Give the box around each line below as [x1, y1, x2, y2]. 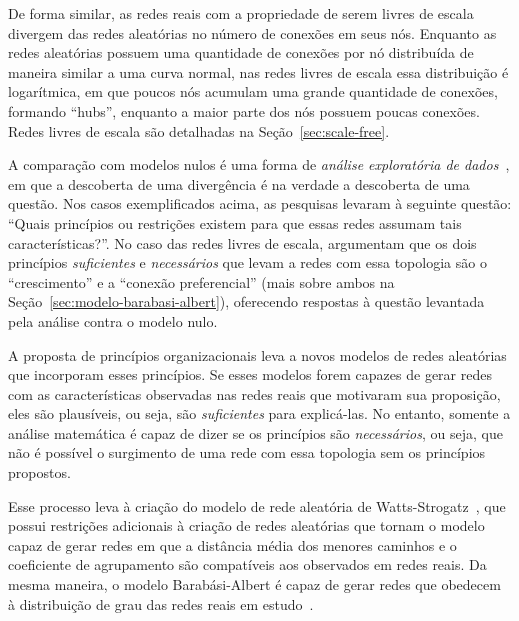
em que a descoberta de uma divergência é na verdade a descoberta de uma [8, 173, 470, 194]
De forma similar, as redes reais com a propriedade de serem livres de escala [8, 3, 474, 23]
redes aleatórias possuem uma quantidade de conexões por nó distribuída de [8, 42, 474, 63]
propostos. [8, 462, 71, 483]
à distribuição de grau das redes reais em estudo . [8, 593, 314, 614]
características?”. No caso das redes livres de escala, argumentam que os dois [8, 232, 477, 253]
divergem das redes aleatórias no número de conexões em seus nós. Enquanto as [8, 22, 497, 43]
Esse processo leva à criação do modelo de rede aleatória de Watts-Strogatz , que [8, 495, 506, 516]
